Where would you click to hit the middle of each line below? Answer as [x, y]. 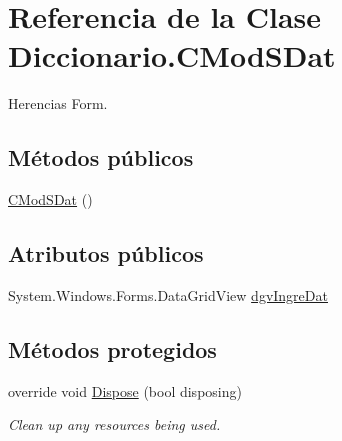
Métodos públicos [101, 157]
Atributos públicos [106, 253]
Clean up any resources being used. [114, 424]
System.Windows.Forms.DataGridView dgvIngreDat [168, 294]
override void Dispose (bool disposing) [125, 390]
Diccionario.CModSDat [172, 55]
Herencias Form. [58, 103]
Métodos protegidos [112, 348]
